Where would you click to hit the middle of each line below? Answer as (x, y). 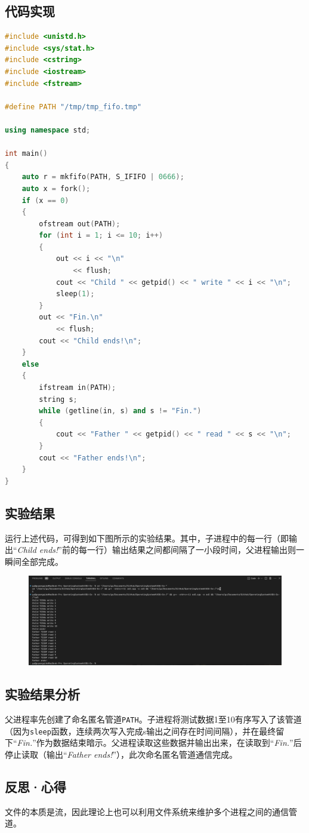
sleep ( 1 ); (75, 294)
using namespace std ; (48, 130)
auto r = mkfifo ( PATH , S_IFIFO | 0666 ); (103, 177)
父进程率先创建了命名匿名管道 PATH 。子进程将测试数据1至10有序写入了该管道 (153, 719)
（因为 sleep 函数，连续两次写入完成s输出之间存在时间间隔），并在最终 (140, 731)
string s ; (58, 399)
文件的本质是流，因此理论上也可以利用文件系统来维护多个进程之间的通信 (147, 811)
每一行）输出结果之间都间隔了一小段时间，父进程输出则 (187, 550)
